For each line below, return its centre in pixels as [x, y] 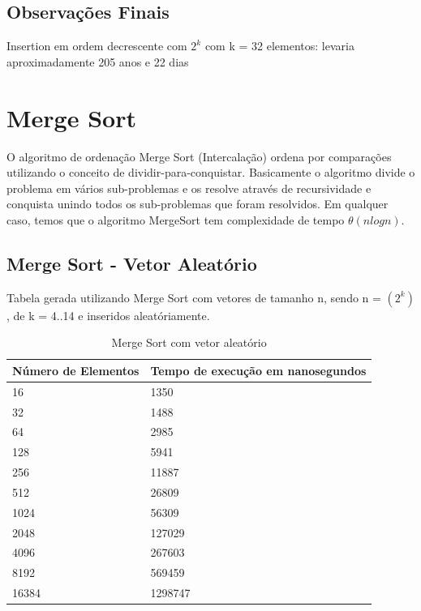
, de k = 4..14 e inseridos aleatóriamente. [108, 315]
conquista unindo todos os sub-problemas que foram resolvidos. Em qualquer [198, 204]
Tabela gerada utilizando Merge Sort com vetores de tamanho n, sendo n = [194, 297]
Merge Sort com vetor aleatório [189, 342]
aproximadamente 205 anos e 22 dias [98, 61]
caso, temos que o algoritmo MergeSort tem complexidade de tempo [176, 219]
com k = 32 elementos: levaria [279, 46]
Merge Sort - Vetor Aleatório [132, 263]
